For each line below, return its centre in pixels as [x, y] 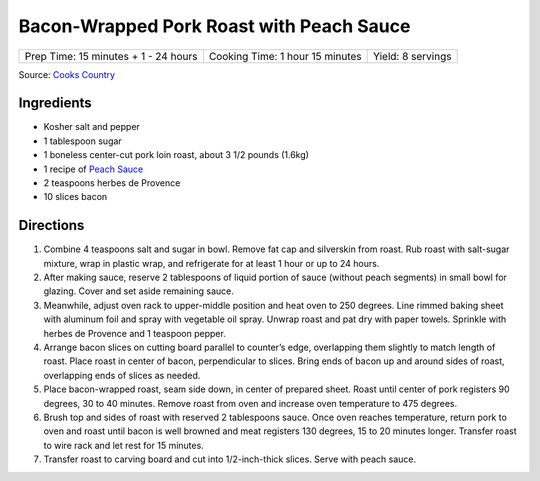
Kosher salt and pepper [91, 127]
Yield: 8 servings [412, 56]
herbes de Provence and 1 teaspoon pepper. [135, 333]
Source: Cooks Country [66, 74]
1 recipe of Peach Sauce [93, 169]
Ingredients [55, 103]
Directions [51, 225]
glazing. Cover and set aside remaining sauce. [139, 291]
